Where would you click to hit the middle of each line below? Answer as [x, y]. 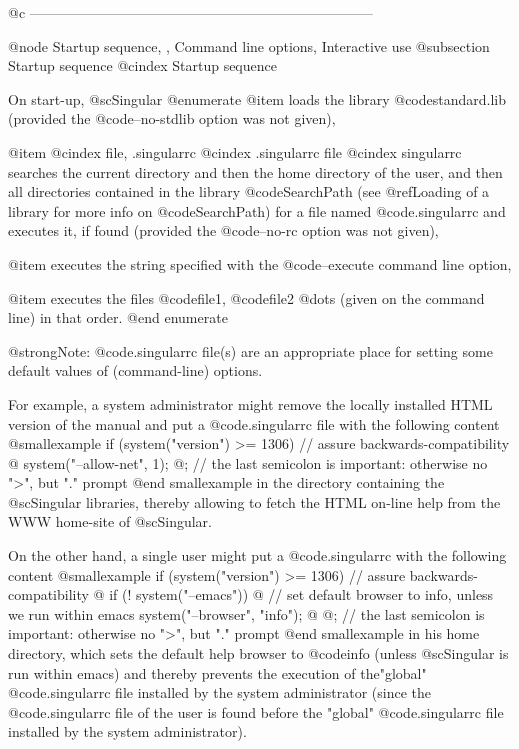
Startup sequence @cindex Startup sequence [142, 65]
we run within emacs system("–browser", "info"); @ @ [171, 613]
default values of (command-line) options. [135, 370]
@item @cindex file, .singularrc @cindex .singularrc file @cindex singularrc [235, 151]
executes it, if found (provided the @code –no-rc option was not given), [223, 230]
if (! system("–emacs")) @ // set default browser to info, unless [301, 594]
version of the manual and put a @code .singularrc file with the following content [254, 423]
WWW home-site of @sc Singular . [110, 521]
